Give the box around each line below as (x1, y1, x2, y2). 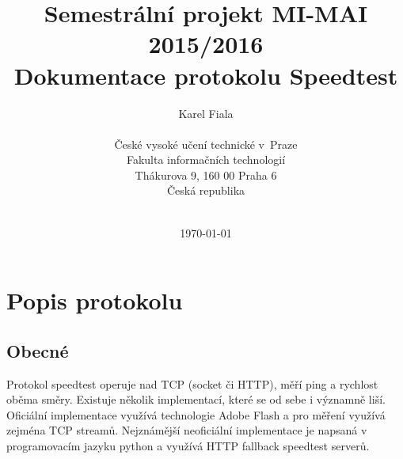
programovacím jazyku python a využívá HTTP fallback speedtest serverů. (6, 438, 370, 454)
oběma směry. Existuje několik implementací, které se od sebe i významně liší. (6, 391, 386, 408)
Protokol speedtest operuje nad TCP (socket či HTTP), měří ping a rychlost (6, 375, 378, 392)
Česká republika (166, 182, 245, 199)
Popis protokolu (6, 284, 183, 317)
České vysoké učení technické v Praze (114, 135, 298, 152)
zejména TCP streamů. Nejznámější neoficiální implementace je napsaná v (6, 422, 367, 438)
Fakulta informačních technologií (126, 151, 286, 168)
